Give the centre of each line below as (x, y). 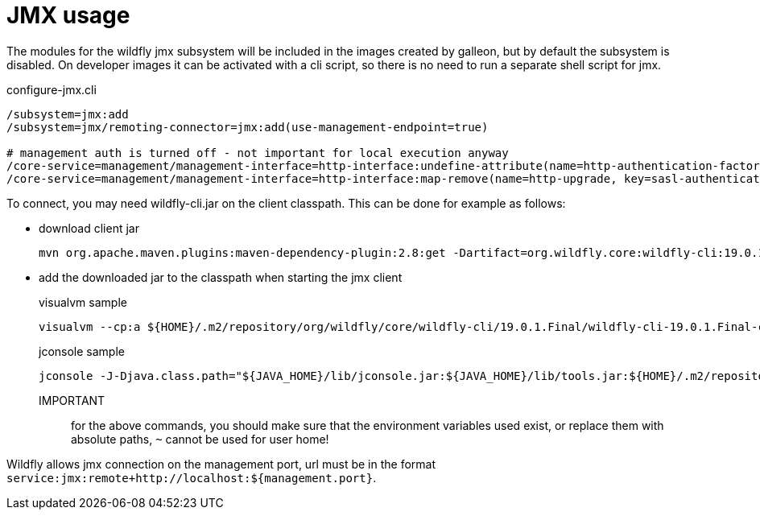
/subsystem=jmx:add (68, 114)
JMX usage (68, 15)
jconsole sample (82, 351)
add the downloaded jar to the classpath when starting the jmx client (221, 277)
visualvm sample (83, 302)
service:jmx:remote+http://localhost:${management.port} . (192, 477)
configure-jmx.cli (52, 89)
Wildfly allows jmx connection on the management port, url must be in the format (221, 464)
